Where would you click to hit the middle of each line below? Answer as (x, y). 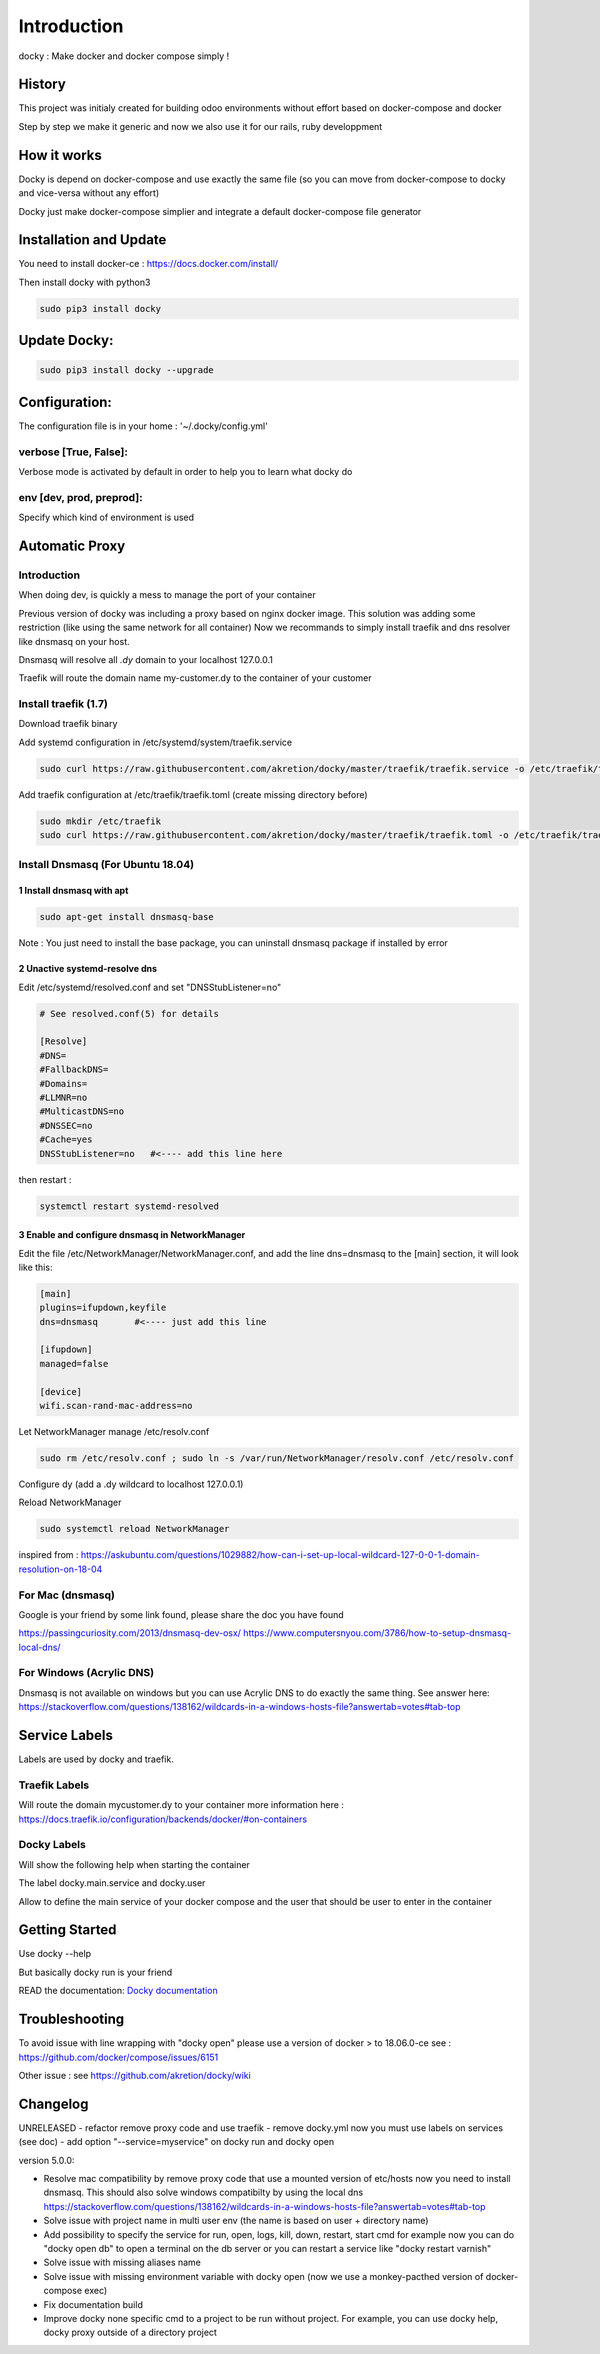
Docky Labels (52, 1845)
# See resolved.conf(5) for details (129, 1013)
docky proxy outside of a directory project (130, 2332)
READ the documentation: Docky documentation (118, 1991)
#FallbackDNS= (74, 1069)
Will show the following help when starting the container (134, 1864)
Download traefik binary (68, 724)
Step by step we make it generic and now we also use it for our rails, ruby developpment (200, 126)
